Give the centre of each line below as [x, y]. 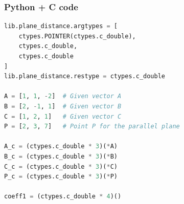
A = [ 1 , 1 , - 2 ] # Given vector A [63, 96]
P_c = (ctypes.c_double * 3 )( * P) [61, 177]
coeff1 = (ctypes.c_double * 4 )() [63, 197]
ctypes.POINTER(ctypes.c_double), [77, 36]
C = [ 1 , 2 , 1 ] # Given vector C [63, 116]
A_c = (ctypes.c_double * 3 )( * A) [61, 146]
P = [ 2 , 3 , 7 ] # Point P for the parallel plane [92, 127]
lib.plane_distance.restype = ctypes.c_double [85, 76]
